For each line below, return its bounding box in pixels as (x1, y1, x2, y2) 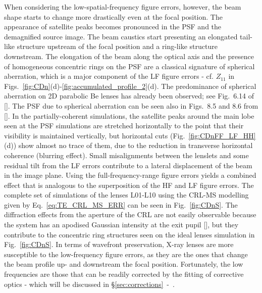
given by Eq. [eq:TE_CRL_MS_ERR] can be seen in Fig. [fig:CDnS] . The (4, 199, 238, 210)
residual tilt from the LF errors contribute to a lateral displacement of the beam (4, 160, 252, 170)
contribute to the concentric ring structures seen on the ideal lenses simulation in (4, 229, 255, 239)
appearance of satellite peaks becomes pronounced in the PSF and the (4, 21, 222, 32)
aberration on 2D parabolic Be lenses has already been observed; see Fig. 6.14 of (4, 90, 254, 101)
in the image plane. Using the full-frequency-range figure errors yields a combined (4, 170, 256, 180)
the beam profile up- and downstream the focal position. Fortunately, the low (4, 259, 243, 269)
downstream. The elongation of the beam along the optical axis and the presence (4, 51, 254, 61)
